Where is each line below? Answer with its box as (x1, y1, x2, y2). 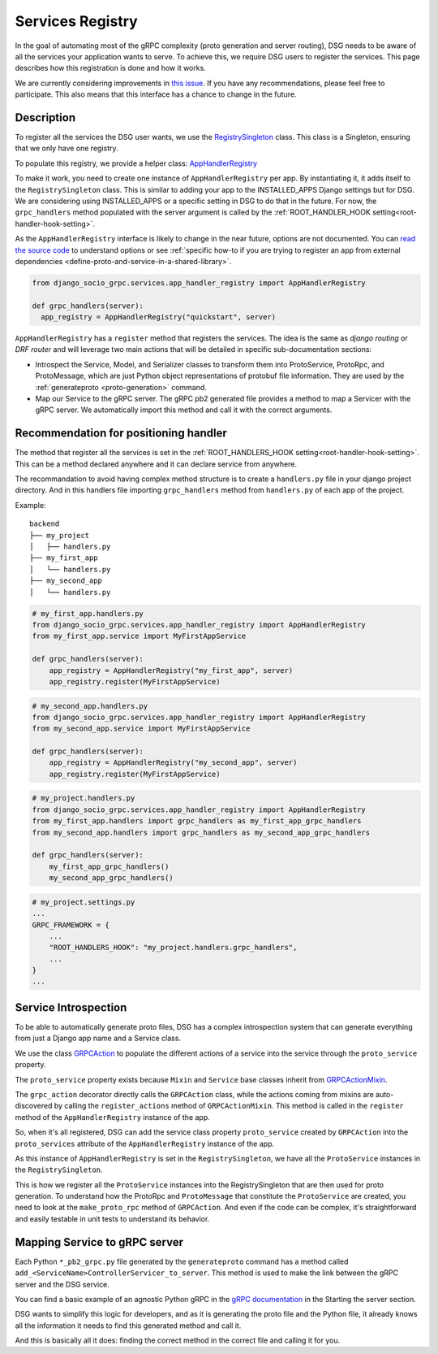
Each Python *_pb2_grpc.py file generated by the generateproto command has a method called (15, 1256, 349, 1266)
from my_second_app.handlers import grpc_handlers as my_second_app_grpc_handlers (32, 827, 371, 837)
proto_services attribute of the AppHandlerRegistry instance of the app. (15, 1139, 275, 1148)
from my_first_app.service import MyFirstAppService (32, 631, 247, 641)
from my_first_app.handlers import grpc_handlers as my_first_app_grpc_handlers (32, 817, 362, 826)
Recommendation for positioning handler (15, 427, 227, 440)
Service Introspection (15, 1000, 127, 1014)
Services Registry (15, 12, 138, 30)
